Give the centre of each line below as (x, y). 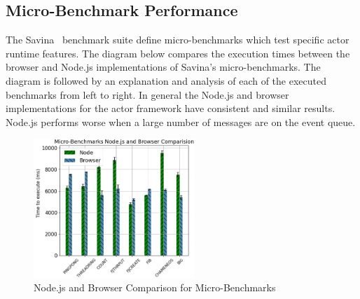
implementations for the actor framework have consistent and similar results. (171, 108)
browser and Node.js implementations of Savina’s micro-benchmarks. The (163, 67)
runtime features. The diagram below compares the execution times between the (178, 53)
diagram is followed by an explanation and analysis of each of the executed (166, 80)
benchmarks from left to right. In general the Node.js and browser (147, 94)
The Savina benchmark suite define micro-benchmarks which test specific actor (178, 40)
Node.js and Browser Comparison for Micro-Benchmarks (155, 287)
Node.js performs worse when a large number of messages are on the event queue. (181, 121)
